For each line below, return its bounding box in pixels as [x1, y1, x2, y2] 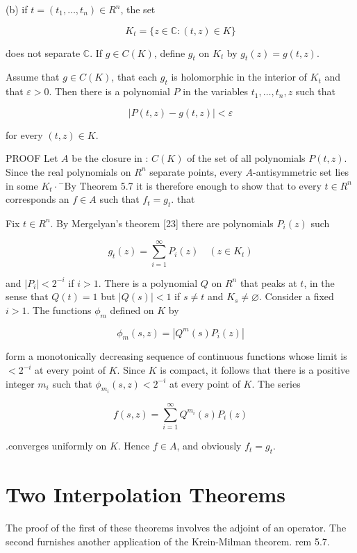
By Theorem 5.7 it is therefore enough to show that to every [64, 178, 322, 192]
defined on [110, 302, 154, 317]
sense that [6, 289, 49, 304]
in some [6, 178, 38, 192]
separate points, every [149, 164, 242, 179]
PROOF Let [6, 151, 58, 165]
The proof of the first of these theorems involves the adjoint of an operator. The [6, 520, 347, 535]
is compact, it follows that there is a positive [160, 363, 350, 377]
